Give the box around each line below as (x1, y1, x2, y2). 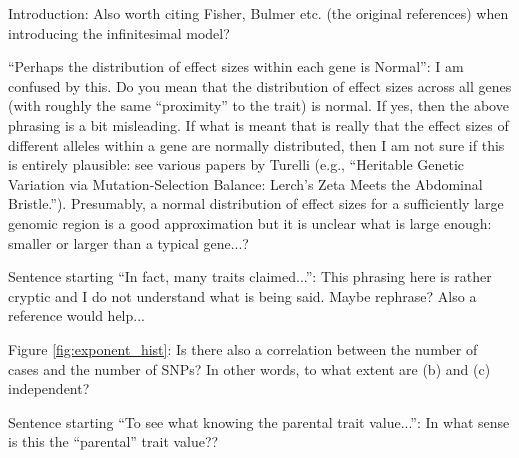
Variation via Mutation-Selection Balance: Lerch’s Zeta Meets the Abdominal (8, 173, 483, 194)
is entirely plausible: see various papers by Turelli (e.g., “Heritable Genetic (8, 154, 465, 175)
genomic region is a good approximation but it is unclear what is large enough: (8, 212, 492, 233)
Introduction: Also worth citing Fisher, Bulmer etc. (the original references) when (8, 3, 509, 23)
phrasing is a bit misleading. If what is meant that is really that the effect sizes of (8, 114, 509, 135)
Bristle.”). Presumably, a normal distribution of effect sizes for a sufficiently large (8, 193, 504, 214)
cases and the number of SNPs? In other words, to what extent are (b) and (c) (8, 358, 491, 379)
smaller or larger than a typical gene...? (8, 232, 249, 253)
